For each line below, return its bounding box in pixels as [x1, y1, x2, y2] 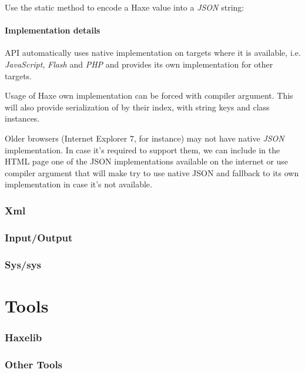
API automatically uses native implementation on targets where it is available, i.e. [5, 46, 301, 59]
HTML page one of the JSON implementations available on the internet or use [5, 155, 289, 167]
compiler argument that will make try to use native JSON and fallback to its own [5, 166, 299, 179]
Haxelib [5, 330, 42, 344]
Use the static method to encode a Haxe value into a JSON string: [5, 1, 244, 13]
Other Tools [5, 357, 63, 371]
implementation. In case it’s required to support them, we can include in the [5, 143, 280, 156]
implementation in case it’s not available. [5, 178, 152, 190]
